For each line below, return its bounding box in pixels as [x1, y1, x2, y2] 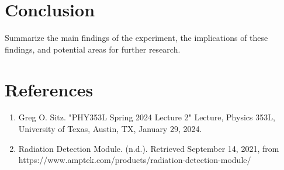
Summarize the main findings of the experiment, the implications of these [5, 32, 268, 44]
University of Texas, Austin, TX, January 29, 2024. [18, 123, 202, 135]
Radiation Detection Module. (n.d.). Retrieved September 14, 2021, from [18, 142, 279, 154]
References [5, 77, 93, 101]
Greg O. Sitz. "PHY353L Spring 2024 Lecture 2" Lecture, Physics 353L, [18, 111, 275, 123]
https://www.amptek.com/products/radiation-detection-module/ [18, 154, 251, 166]
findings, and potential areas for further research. [5, 43, 181, 55]
